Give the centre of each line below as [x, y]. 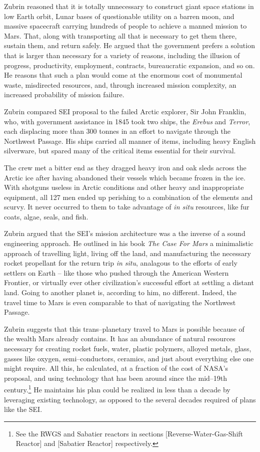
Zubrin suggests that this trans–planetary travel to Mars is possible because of [124, 328]
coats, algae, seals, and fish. [46, 216]
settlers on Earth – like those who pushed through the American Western [116, 272]
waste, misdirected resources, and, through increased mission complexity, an [120, 84]
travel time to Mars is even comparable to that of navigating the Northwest [120, 302]
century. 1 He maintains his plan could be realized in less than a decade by [117, 389]
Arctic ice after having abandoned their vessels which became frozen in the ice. [125, 177]
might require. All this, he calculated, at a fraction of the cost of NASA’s [116, 368]
